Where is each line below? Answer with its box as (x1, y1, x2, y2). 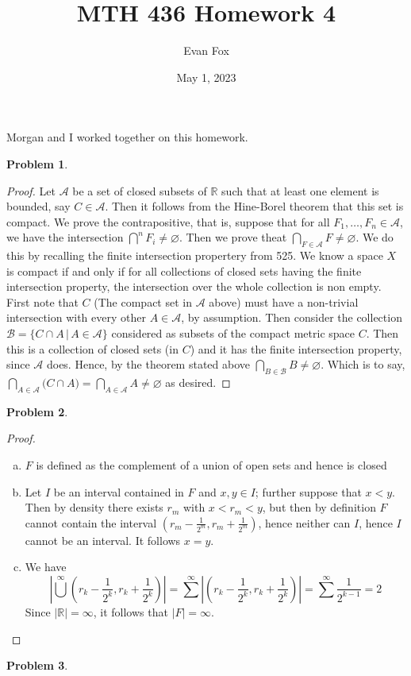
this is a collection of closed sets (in (6, 340, 179, 357)
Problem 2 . (6, 403, 68, 419)
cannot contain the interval (25, 514, 157, 531)
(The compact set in (94, 293, 192, 310)
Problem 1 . (6, 155, 68, 172)
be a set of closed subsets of (72, 182, 207, 199)
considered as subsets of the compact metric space (111, 325, 355, 342)
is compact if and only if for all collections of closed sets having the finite (6, 262, 362, 279)
